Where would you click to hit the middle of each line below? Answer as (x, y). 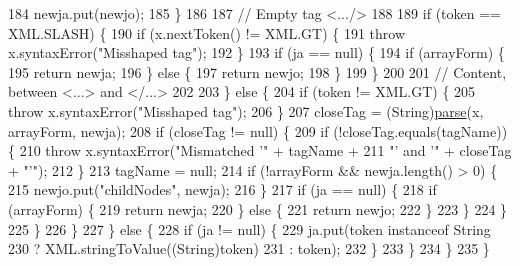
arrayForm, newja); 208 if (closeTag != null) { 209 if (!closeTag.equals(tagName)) (258, 130)
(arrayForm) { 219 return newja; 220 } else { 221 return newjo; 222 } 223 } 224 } (258, 208)
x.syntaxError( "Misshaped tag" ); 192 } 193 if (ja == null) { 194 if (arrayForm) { (256, 52)
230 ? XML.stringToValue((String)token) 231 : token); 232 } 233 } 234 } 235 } (249, 248)
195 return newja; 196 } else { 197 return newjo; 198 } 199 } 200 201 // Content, (257, 71)
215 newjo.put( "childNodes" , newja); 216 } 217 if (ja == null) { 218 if (222, 189)
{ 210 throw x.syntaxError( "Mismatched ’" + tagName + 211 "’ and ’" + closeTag (260, 150)
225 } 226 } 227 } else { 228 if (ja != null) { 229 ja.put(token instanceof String (249, 228)
